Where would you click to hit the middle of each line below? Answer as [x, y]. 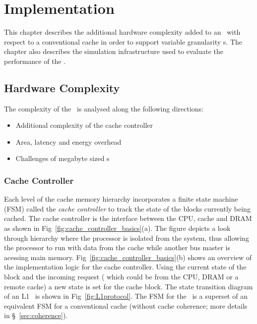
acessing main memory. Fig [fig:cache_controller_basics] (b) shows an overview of [128, 257]
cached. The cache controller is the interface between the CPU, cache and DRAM [128, 218]
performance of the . [35, 61]
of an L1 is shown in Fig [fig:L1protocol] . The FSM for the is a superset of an [126, 296]
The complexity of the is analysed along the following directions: [104, 108]
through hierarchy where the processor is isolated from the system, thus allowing [127, 238]
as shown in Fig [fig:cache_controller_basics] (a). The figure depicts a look [117, 228]
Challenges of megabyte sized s [63, 158]
